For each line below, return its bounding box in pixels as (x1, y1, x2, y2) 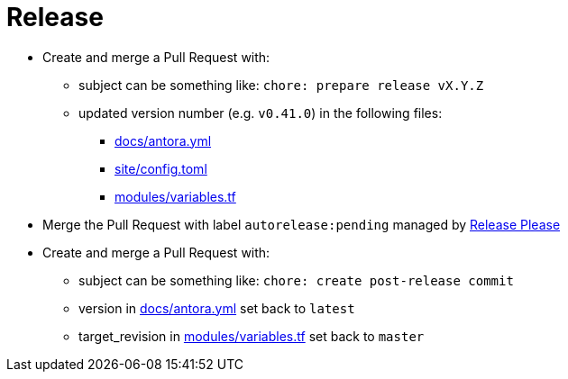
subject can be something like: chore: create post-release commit (78, 272, 514, 288)
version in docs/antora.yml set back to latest (78, 300, 355, 316)
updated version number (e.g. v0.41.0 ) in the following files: (78, 104, 443, 121)
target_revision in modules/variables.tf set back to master (78, 328, 425, 344)
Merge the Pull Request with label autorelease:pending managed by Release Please (42, 216, 561, 232)
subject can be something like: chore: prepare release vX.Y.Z (78, 77, 484, 93)
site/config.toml (115, 160, 207, 176)
